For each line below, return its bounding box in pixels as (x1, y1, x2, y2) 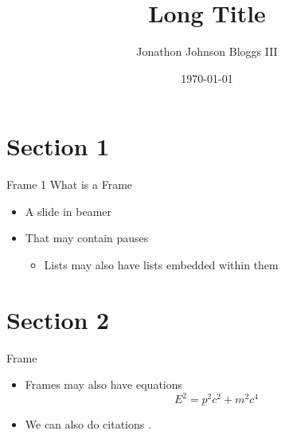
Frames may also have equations (25, 376, 183, 393)
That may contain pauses (25, 229, 149, 246)
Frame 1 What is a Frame (6, 176, 133, 193)
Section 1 (6, 130, 110, 163)
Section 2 (6, 303, 110, 335)
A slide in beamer (25, 202, 112, 219)
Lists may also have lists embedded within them (44, 257, 279, 273)
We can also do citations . (25, 416, 151, 433)
